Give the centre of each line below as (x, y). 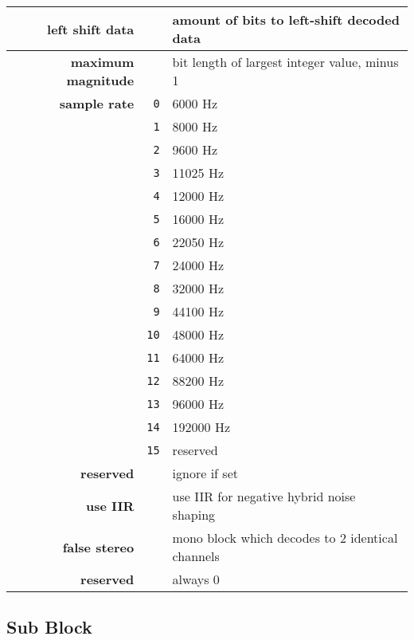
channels (196, 556)
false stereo (98, 547)
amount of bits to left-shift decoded (286, 20)
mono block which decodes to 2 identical (285, 538)
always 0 (196, 579)
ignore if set (205, 473)
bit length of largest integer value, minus (285, 62)
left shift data (91, 29)
